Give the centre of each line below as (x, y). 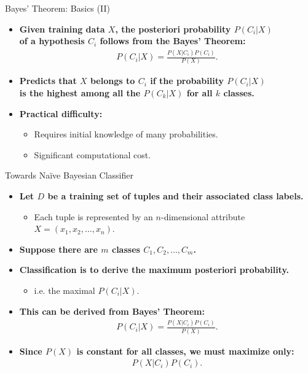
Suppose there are (58, 249)
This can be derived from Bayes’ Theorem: (112, 311)
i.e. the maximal (65, 290)
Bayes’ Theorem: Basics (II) (57, 8)
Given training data (62, 29)
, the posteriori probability (173, 29)
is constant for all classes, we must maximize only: (185, 351)
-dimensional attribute (203, 216)
